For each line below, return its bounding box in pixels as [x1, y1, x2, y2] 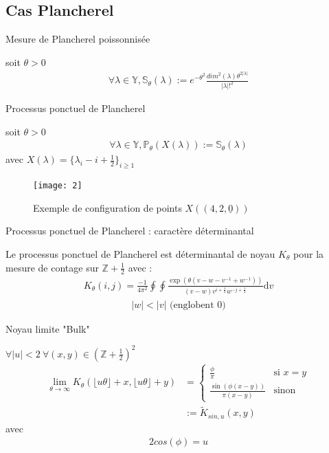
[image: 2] [33, 181, 82, 191]
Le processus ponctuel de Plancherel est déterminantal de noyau [5, 246, 275, 261]
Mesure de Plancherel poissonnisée [5, 32, 150, 46]
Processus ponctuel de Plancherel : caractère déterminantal [5, 223, 254, 238]
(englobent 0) [170, 300, 226, 310]
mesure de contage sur [5, 260, 99, 274]
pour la [293, 246, 324, 261]
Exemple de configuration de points [33, 200, 182, 214]
